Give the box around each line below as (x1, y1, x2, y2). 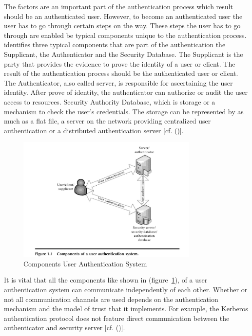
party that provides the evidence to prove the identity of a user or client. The (4, 58, 235, 69)
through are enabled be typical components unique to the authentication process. (4, 30, 247, 40)
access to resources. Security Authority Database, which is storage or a (4, 96, 215, 106)
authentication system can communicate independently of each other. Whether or (4, 284, 248, 294)
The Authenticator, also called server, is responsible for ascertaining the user (4, 77, 233, 88)
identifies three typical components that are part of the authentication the (4, 39, 226, 50)
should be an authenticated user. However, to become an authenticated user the (4, 11, 243, 21)
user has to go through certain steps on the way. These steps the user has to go (4, 20, 241, 31)
